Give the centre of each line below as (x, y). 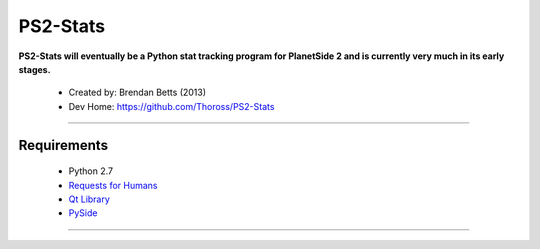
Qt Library (89, 199)
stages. (34, 69)
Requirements (63, 145)
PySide (83, 213)
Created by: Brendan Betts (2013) (137, 92)
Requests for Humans (113, 185)
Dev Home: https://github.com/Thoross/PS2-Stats (171, 106)
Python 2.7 (91, 171)
